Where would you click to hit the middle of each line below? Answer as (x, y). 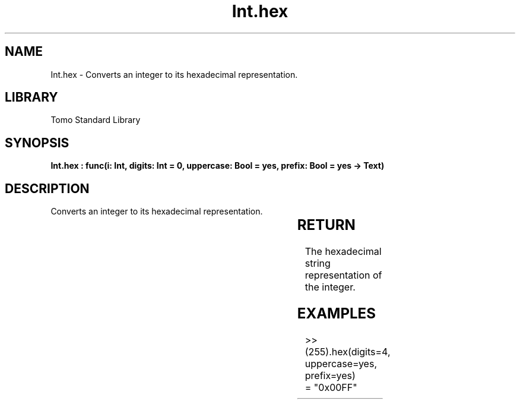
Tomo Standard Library (96, 120)
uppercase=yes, (341, 363)
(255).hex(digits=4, (348, 351)
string (318, 263)
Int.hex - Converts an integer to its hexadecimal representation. (174, 74)
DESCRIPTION (47, 188)
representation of (343, 275)
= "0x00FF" (331, 387)
